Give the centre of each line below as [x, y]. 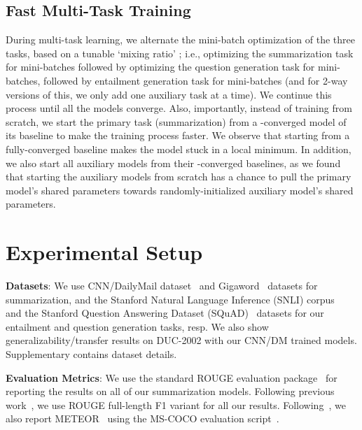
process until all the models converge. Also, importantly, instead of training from [179, 108]
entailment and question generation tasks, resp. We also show [137, 326]
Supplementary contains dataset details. [91, 354]
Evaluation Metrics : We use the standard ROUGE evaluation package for [172, 377]
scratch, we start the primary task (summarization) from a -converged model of [176, 121]
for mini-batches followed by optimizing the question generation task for [160, 67]
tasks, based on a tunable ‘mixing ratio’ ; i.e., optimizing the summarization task [180, 53]
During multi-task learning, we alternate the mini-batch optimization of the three [180, 40]
